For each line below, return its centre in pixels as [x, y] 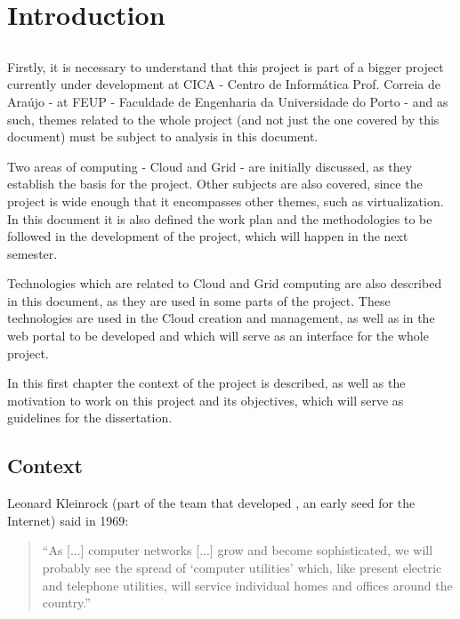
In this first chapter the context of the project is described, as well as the [206, 383]
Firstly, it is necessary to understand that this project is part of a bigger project [226, 66]
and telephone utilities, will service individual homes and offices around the [247, 585]
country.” [66, 603]
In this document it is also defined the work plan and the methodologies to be [220, 218]
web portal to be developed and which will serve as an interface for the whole [218, 336]
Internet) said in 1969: [68, 520]
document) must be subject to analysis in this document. [163, 137]
